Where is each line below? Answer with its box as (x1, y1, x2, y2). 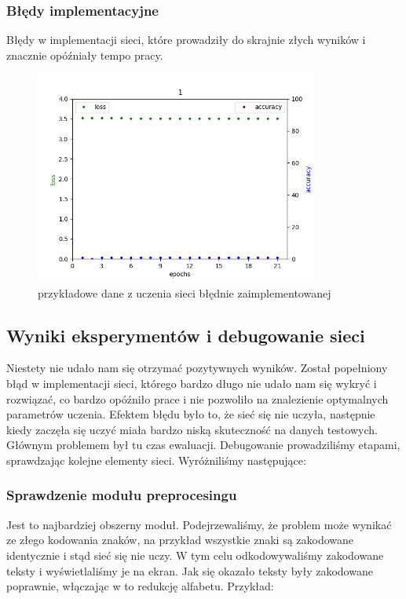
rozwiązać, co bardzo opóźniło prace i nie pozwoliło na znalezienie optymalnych (6, 390, 389, 407)
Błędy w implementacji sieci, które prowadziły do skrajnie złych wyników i (6, 31, 366, 48)
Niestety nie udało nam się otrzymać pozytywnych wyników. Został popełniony (6, 360, 388, 376)
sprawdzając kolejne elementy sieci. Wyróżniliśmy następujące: (6, 451, 306, 468)
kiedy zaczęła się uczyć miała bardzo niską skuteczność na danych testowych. (6, 421, 378, 437)
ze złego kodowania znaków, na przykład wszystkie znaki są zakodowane (6, 531, 354, 548)
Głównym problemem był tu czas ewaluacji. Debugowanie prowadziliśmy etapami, (6, 436, 401, 453)
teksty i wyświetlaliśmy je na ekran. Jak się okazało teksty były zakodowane (6, 562, 373, 579)
